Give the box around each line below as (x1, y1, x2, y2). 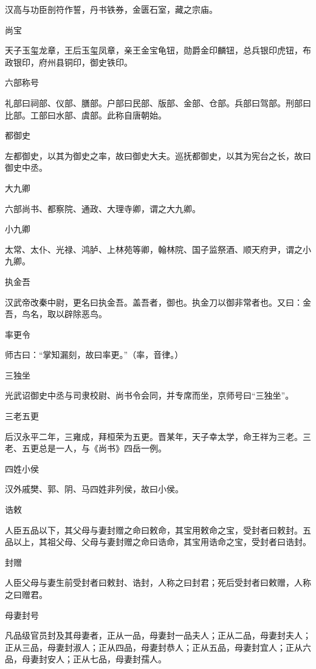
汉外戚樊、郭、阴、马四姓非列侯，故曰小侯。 (5, 482, 184, 495)
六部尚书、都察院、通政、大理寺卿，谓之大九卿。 (5, 202, 201, 214)
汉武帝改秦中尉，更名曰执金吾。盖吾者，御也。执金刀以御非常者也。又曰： (5, 295, 303, 308)
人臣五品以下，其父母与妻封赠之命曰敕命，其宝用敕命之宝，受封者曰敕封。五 (5, 523, 311, 536)
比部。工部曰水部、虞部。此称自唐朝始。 (5, 108, 167, 121)
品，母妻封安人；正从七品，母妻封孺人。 (5, 653, 167, 665)
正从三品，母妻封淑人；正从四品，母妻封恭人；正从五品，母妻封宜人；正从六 (5, 640, 311, 653)
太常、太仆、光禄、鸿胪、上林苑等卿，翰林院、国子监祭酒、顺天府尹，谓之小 (5, 242, 311, 255)
